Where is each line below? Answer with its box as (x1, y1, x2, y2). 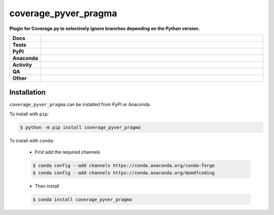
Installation (9, 88, 46, 97)
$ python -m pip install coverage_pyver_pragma (20, 125, 141, 130)
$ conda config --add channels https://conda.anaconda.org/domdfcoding (32, 170, 215, 175)
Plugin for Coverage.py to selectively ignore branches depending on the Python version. (9, 25, 200, 32)
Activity (12, 61, 32, 68)
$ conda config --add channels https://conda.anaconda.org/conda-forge (32, 163, 215, 169)
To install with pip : (9, 111, 49, 117)
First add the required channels (35, 149, 100, 155)
